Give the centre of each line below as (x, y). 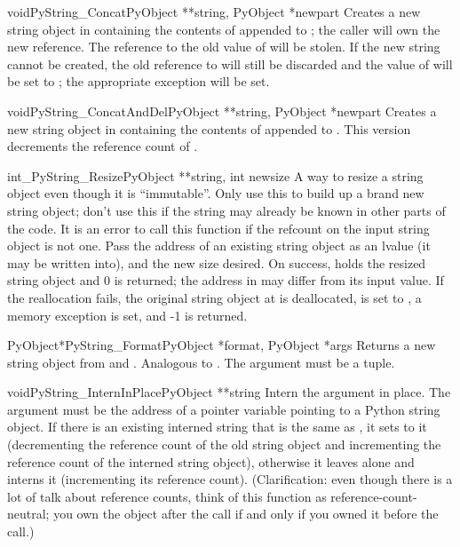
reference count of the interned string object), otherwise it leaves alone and (211, 461)
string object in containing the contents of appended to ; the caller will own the (224, 29)
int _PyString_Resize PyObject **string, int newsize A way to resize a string (215, 175)
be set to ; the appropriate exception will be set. (139, 81)
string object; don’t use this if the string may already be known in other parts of (226, 210)
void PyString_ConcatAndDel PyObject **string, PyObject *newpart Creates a (222, 111)
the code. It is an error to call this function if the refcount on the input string (218, 228)
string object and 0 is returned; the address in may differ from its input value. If (226, 280)
